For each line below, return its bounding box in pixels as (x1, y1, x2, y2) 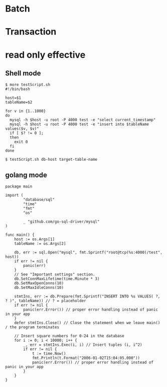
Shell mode (5, 69, 41, 77)
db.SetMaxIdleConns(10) (14, 285, 64, 291)
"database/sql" (23, 197, 55, 203)
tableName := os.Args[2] (14, 241, 66, 246)
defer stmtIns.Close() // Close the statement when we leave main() (14, 320, 160, 326)
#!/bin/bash (5, 86, 30, 92)
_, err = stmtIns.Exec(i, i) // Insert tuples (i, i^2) (23, 342, 142, 347)
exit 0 (14, 139, 28, 145)
